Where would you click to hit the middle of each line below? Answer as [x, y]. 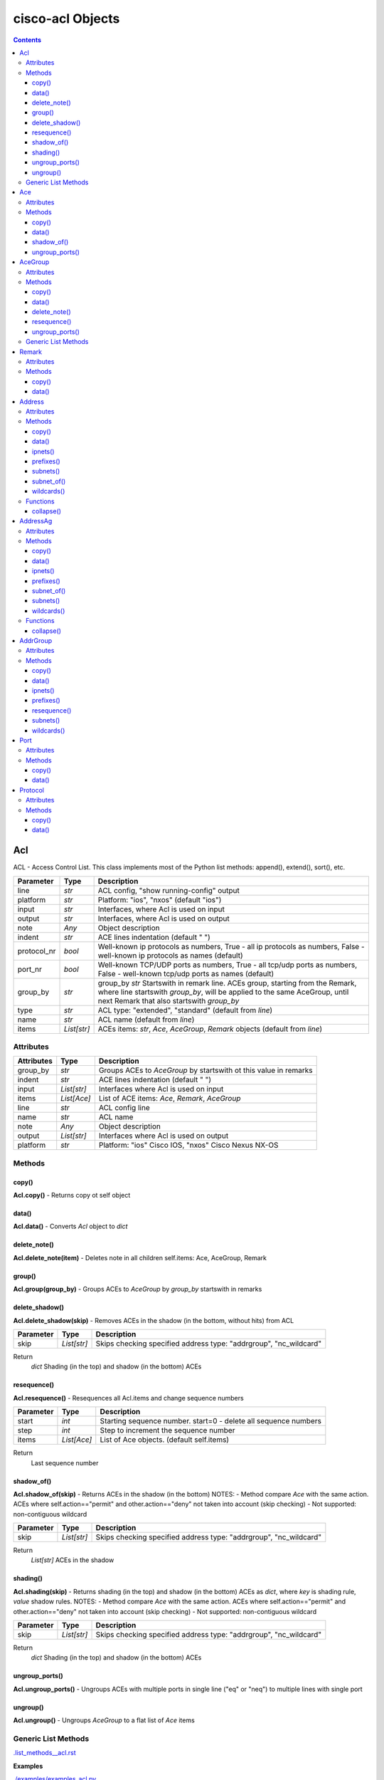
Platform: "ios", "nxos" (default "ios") [160, 899]
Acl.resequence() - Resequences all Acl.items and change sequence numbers [129, 1398]
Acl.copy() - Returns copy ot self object [72, 1195]
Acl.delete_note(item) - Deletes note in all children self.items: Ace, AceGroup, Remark [140, 1257]
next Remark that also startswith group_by [169, 1000]
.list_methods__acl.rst [44, 1753]
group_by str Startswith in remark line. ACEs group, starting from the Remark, [227, 983]
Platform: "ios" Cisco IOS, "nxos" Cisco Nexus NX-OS [188, 1145]
